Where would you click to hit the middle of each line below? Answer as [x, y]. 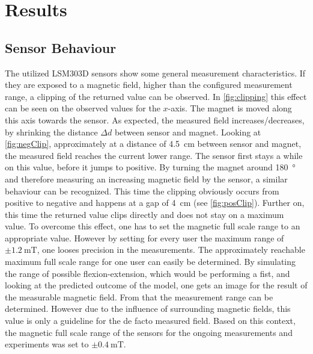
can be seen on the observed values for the [83, 108]
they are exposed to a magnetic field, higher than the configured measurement [149, 85]
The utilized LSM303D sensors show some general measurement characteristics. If [155, 73]
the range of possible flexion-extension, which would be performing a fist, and [147, 273]
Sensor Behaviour [61, 47]
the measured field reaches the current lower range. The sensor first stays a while [154, 155]
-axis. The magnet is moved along [230, 108]
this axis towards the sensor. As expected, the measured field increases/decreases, [155, 120]
